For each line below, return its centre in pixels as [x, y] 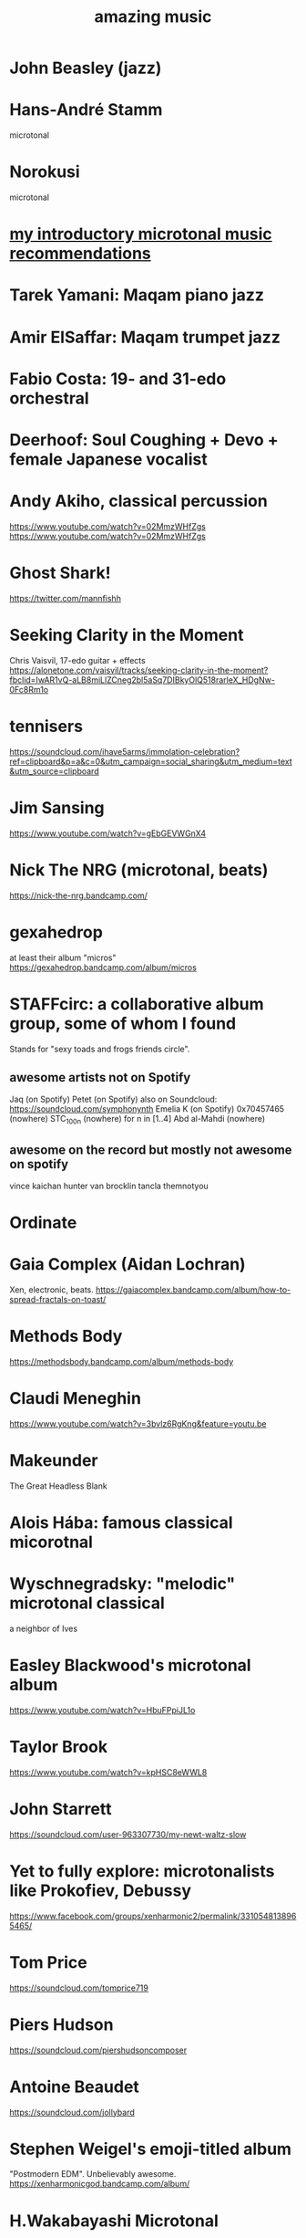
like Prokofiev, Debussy [101, 1890]
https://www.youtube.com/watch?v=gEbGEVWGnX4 [108, 833]
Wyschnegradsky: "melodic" [122, 1584]
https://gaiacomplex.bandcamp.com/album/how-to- [193, 1290]
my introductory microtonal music [141, 234]
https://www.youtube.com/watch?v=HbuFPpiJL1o [102, 1710]
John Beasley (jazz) [86, 68]
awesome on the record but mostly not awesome [151, 1150]
